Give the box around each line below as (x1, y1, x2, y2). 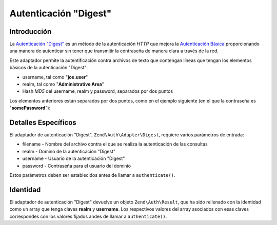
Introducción (9, 27, 52, 36)
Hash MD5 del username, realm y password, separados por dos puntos (22, 88, 173, 94)
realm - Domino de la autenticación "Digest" (22, 148, 116, 154)
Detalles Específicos (9, 118, 76, 127)
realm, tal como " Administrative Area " (22, 81, 105, 87)
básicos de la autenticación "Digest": (9, 65, 88, 71)
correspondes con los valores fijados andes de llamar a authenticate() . (9, 213, 167, 219)
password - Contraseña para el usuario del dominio (22, 162, 131, 169)
